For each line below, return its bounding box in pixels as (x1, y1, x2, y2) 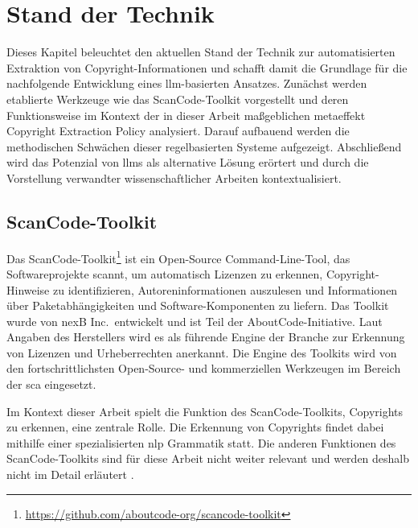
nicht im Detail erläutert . (6, 466, 134, 483)
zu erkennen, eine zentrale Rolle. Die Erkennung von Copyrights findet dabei (6, 419, 384, 435)
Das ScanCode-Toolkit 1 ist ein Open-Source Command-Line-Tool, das (6, 247, 350, 266)
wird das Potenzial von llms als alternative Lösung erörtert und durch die (6, 154, 369, 171)
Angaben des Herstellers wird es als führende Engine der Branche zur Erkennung (6, 328, 405, 345)
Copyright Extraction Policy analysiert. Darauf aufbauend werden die (6, 122, 350, 139)
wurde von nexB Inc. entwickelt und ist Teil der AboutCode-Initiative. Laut (6, 312, 383, 329)
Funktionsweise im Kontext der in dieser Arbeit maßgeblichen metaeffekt (6, 106, 366, 123)
